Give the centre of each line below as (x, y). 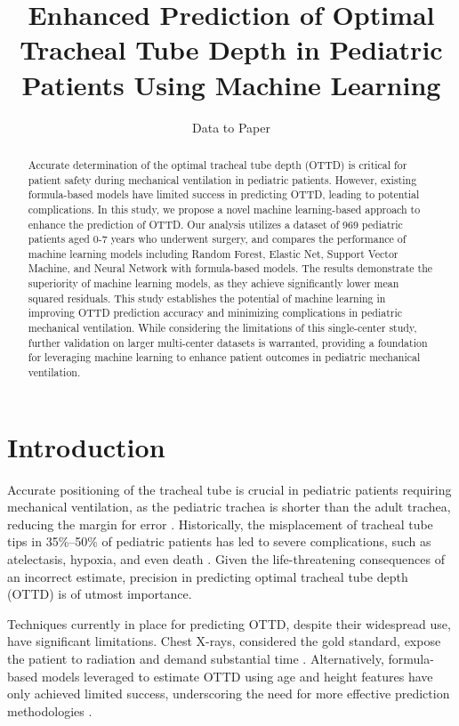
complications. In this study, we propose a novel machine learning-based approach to (224, 209)
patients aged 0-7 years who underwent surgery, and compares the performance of (217, 239)
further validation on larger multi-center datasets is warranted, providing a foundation (228, 342)
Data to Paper (231, 127)
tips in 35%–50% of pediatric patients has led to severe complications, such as (219, 541)
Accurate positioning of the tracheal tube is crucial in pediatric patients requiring (229, 489)
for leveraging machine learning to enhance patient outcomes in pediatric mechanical (224, 357)
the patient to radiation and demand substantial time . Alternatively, (196, 659)
